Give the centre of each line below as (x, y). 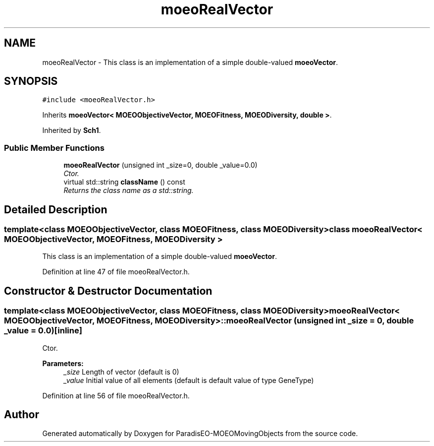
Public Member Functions (54, 148)
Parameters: (63, 363)
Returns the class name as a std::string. (129, 191)
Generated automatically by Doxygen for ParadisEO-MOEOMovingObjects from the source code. (200, 434)
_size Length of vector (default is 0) (121, 372)
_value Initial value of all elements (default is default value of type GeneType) (189, 380)
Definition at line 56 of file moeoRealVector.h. (116, 395)
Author (22, 415)
